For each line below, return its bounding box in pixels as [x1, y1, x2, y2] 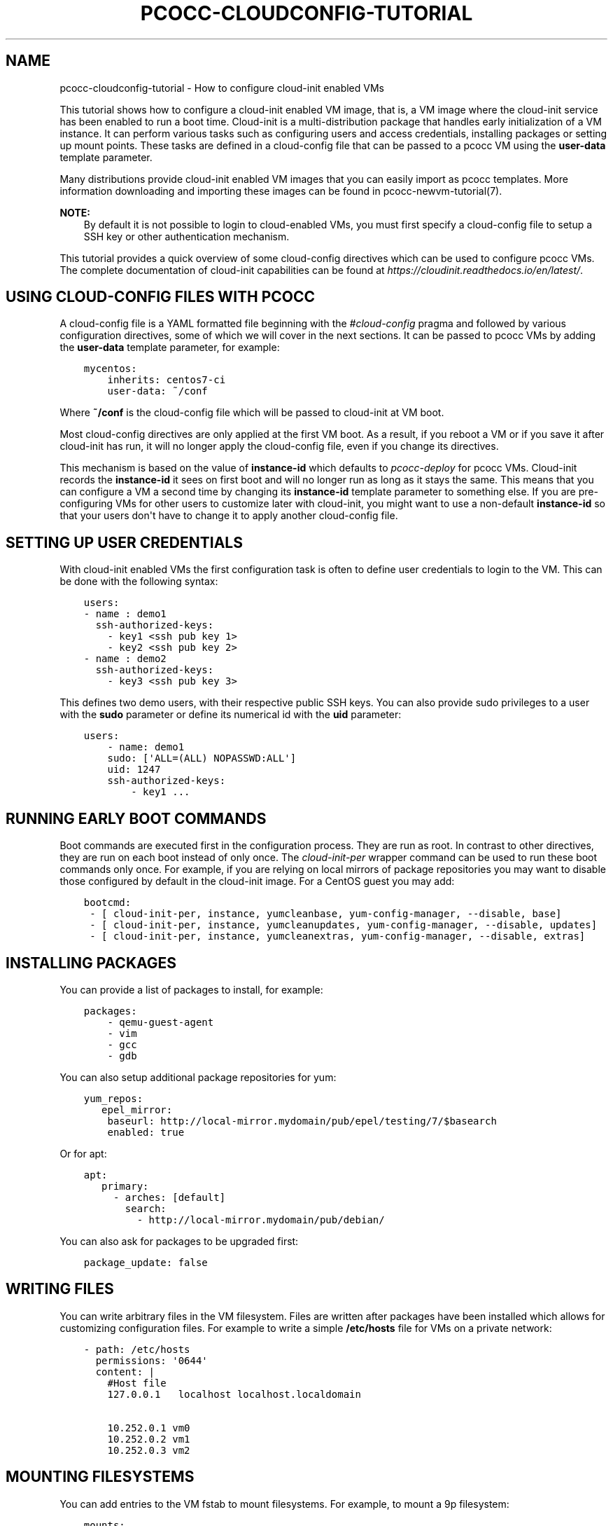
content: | [95, 1366, 155, 1377]
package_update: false [83, 1256, 208, 1268]
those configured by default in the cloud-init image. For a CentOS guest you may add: [59, 875, 455, 888]
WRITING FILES [6, 1280, 114, 1298]
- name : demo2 [83, 653, 167, 665]
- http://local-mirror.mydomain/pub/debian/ [136, 1214, 385, 1225]
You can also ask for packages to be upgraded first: [59, 1235, 299, 1247]
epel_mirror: [101, 1104, 173, 1115]
